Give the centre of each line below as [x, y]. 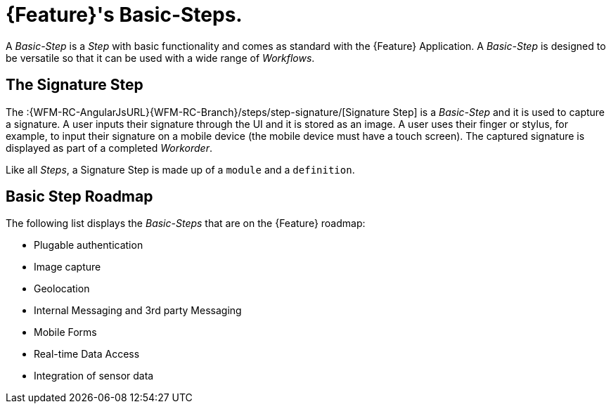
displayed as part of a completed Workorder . [109, 148]
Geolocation [62, 289]
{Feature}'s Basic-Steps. [124, 15]
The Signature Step [75, 85]
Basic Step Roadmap [79, 197]
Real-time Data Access [87, 354]
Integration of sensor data [94, 376]
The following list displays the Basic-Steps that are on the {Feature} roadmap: [186, 223]
